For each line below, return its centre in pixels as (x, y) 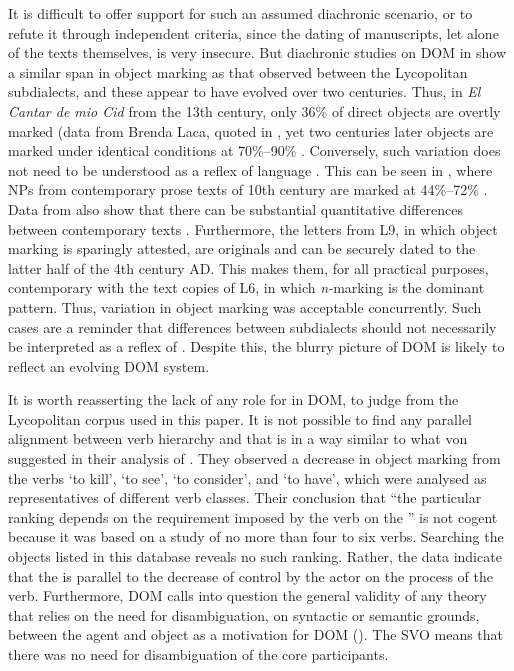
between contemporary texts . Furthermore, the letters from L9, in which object (253, 228)
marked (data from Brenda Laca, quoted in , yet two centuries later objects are (251, 130)
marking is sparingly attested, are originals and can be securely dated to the (242, 248)
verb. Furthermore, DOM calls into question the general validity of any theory (247, 595)
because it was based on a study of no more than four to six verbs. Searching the (256, 536)
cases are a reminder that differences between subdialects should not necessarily (252, 326)
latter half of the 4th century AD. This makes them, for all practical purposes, (248, 267)
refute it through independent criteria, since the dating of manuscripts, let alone (253, 32)
